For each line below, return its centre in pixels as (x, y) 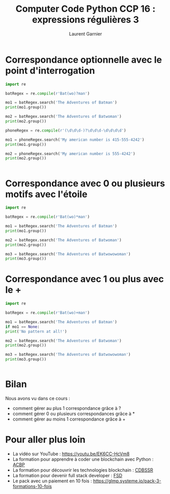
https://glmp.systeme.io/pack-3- (127, 481)
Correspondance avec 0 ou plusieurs (85, 183)
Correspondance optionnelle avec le (83, 60)
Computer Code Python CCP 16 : (86, 9)
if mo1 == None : (22, 327)
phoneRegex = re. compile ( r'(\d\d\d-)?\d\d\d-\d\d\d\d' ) (66, 131)
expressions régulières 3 (86, 20)
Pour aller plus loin (45, 440)
